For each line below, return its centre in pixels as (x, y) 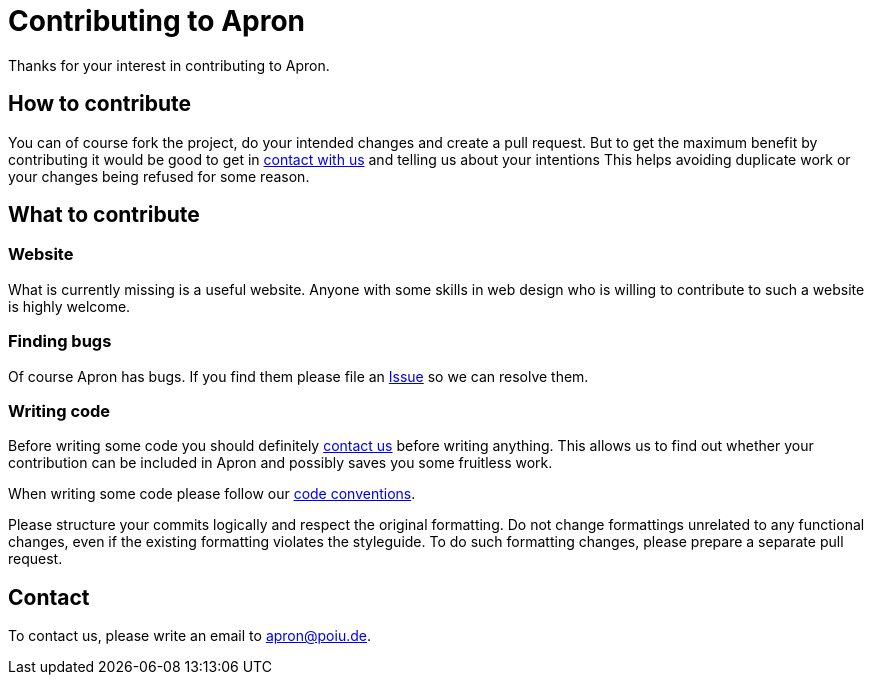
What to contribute (104, 215)
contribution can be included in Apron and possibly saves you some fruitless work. (280, 463)
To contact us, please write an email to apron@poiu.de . (189, 636)
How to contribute (100, 104)
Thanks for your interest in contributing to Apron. (169, 65)
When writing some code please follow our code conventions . (212, 494)
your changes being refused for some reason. (159, 176)
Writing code (59, 410)
